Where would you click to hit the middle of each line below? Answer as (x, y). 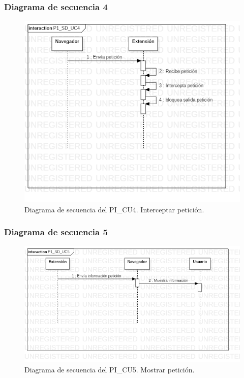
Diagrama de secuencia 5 (56, 232)
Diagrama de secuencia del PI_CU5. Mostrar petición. (110, 370)
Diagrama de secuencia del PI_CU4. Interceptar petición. (114, 209)
